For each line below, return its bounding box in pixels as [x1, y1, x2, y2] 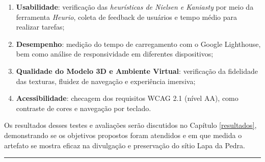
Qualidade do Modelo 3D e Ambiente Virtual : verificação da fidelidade [16, 65, 258, 76]
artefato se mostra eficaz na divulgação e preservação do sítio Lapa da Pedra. [4, 140, 245, 150]
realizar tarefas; [16, 21, 65, 32]
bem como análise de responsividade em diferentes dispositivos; [16, 48, 214, 59]
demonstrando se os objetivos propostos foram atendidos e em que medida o [4, 129, 242, 140]
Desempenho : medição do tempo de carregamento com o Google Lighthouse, [16, 38, 261, 49]
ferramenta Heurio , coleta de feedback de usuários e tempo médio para [16, 11, 237, 22]
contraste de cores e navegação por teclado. [16, 102, 151, 113]
